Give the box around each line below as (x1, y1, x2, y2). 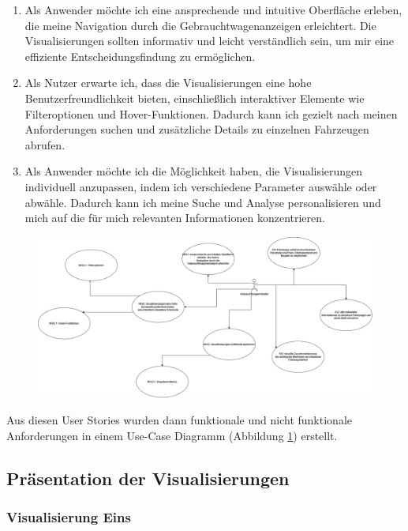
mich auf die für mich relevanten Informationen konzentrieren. (24, 209, 325, 226)
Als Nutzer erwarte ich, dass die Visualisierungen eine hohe (24, 74, 312, 91)
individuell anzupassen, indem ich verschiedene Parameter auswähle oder (24, 178, 377, 194)
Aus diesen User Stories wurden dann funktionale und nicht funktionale (6, 412, 352, 428)
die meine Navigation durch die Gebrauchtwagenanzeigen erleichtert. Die (24, 17, 376, 33)
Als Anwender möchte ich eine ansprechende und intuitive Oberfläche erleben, (24, 2, 402, 17)
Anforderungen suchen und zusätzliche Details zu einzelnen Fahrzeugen (24, 121, 369, 137)
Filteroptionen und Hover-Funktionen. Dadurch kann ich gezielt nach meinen (24, 105, 398, 122)
